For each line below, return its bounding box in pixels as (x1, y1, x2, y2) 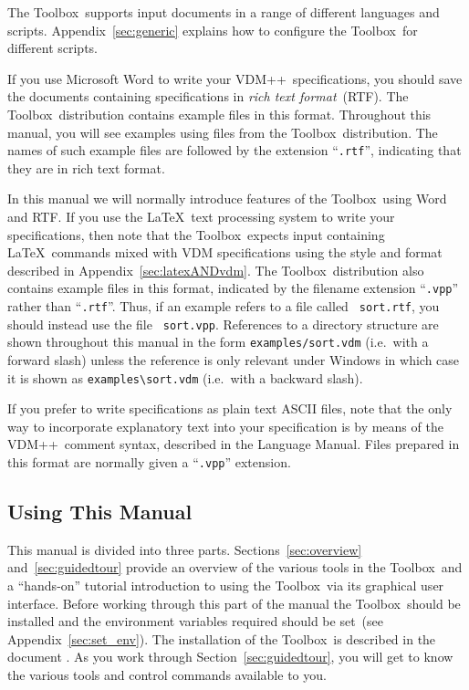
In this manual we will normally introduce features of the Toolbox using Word (7, 189, 447, 208)
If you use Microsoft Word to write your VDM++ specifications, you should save (7, 68, 463, 88)
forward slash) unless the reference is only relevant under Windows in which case (7, 350, 460, 369)
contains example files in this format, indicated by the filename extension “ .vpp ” (7, 278, 459, 298)
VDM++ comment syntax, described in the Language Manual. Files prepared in (7, 434, 460, 454)
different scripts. (7, 38, 99, 57)
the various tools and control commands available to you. (7, 665, 327, 685)
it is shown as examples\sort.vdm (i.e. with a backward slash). (7, 368, 363, 387)
